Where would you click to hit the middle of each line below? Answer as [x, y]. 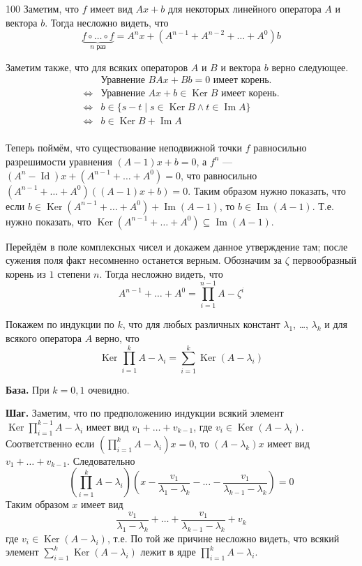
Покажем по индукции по [60, 324]
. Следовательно [101, 460]
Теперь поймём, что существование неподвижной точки [124, 148]
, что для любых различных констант [201, 324]
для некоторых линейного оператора [244, 8]
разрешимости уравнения [59, 161]
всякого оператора [44, 338]
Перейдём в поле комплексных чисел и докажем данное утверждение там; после [177, 246]
